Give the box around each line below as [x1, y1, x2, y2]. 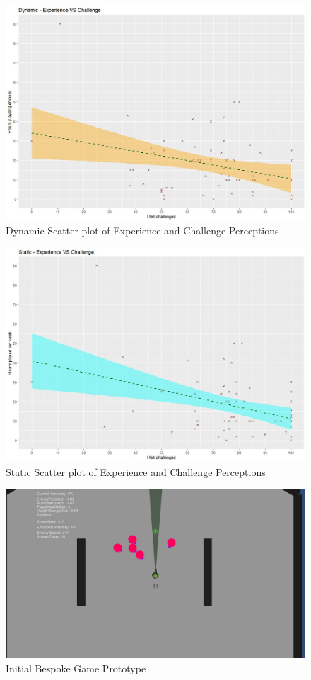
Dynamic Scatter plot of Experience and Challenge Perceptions [6, 223, 279, 238]
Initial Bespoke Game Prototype [6, 660, 146, 675]
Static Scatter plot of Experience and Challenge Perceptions [6, 464, 266, 479]
